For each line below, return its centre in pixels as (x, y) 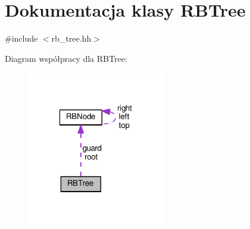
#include (21, 38)
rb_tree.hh (71, 38)
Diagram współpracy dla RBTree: (66, 58)
